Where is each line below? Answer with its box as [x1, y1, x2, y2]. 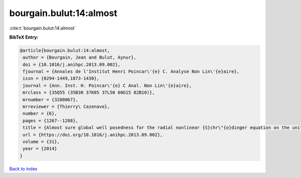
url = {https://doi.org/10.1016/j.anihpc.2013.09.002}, [23, 132, 163, 137]
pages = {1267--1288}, [23, 118, 79, 123]
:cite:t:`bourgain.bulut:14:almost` [9, 25, 76, 31]
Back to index [9, 165, 38, 171]
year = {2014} [23, 146, 57, 151]
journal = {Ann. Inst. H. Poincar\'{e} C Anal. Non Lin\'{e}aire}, [23, 83, 192, 88]
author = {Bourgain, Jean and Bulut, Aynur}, [23, 55, 136, 60]
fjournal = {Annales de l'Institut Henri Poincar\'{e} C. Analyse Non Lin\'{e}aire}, [23, 69, 240, 75]
